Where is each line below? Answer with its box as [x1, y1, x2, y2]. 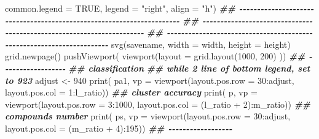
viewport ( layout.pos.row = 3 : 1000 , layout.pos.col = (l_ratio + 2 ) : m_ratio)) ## [5, 97, 311, 110]
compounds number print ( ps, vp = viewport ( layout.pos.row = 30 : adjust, [5, 110, 291, 122]
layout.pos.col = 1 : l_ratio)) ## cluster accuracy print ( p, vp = [5, 86, 258, 99]
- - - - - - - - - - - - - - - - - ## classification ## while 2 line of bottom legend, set [5, 61, 310, 74]
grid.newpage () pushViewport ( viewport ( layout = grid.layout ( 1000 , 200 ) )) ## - [5, 50, 313, 62]
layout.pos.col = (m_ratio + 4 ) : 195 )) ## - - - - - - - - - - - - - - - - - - [5, 121, 232, 134]
